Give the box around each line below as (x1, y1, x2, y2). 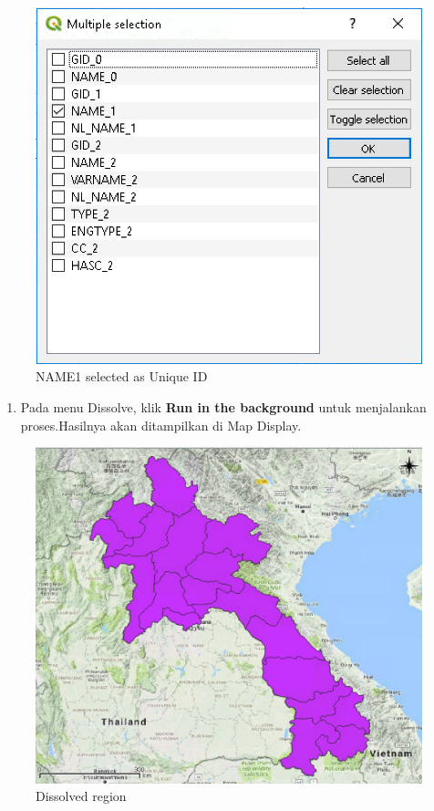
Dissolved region (36, 786, 127, 806)
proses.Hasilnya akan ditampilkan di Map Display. (20, 415, 302, 434)
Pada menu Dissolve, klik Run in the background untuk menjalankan (20, 397, 427, 416)
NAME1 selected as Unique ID (36, 367, 208, 386)
